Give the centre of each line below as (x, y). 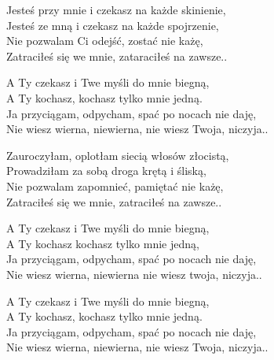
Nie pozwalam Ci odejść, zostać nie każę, (105, 41)
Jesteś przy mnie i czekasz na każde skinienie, (116, 9)
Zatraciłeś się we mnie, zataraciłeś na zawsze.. (117, 56)
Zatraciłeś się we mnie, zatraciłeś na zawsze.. (114, 201)
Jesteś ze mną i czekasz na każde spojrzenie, (113, 25)
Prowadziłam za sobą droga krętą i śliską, (106, 171)
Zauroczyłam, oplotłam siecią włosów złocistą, (118, 155)
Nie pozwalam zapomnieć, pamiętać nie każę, (115, 186)
